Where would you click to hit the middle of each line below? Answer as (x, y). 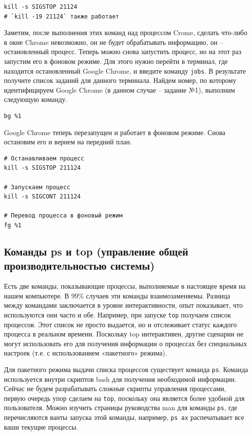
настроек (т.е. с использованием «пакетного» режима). (86, 353)
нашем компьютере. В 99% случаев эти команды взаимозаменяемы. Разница (117, 295)
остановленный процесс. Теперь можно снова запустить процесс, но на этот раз (123, 51)
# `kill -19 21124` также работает (62, 16)
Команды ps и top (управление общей (96, 251)
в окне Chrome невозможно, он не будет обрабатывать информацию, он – (114, 42)
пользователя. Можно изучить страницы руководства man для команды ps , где (121, 407)
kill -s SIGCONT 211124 (42, 197)
